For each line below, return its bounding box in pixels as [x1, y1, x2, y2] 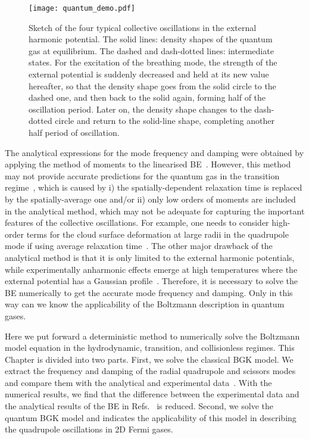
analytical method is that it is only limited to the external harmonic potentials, [5, 251, 295, 263]
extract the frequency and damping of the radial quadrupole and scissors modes [5, 365, 296, 377]
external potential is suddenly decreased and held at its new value [29, 68, 269, 80]
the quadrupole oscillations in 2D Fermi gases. [5, 423, 173, 435]
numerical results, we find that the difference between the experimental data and [5, 388, 299, 400]
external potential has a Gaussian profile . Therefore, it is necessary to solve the [5, 275, 298, 287]
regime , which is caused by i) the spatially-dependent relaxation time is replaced [5, 181, 302, 194]
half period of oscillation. [29, 126, 120, 138]
